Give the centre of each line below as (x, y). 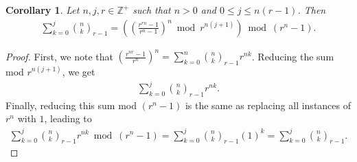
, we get (79, 71)
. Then (312, 10)
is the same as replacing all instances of (268, 105)
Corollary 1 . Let (43, 10)
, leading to (68, 118)
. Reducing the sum (293, 56)
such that (152, 10)
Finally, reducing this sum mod (71, 105)
